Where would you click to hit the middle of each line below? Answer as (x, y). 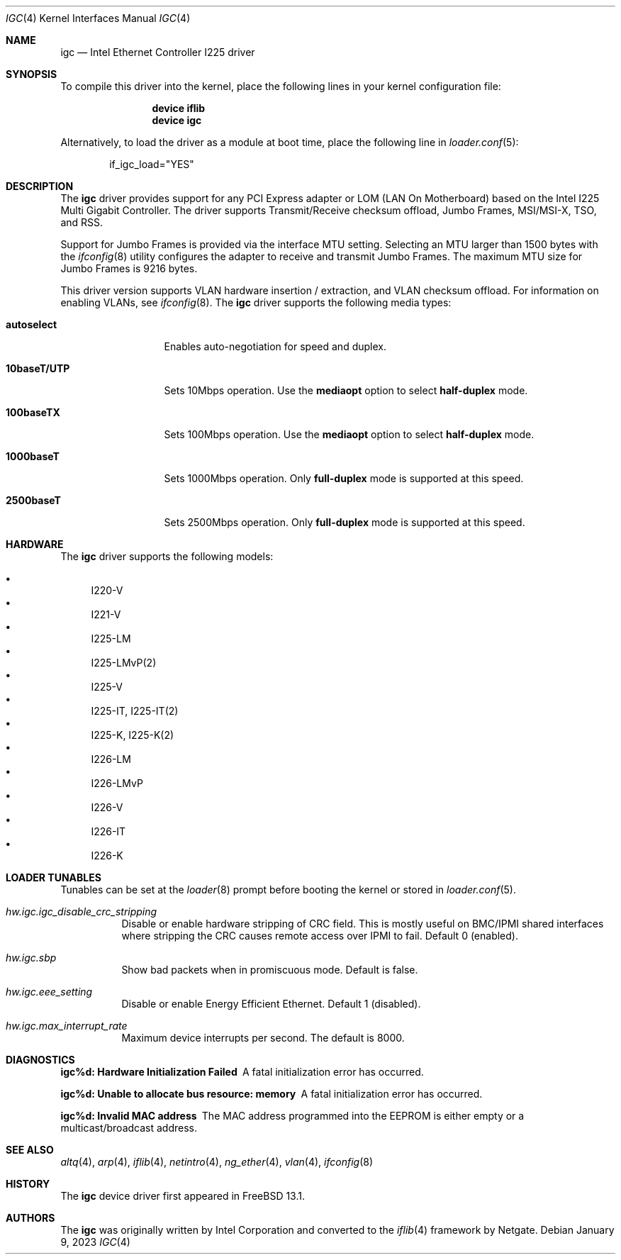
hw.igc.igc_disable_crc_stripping (82, 911)
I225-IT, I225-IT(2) (135, 711)
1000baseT (33, 456)
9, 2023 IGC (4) (95, 1242)
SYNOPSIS (32, 74)
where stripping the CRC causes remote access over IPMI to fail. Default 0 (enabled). (320, 936)
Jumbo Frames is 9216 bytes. (129, 268)
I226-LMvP (117, 783)
